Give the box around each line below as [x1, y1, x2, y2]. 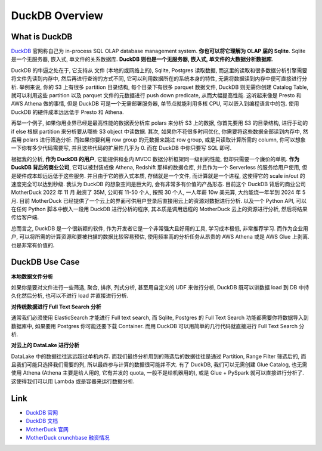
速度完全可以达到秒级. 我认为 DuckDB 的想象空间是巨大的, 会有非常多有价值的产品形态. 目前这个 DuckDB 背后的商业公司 [11, 180, 306, 187]
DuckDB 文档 [26, 418, 58, 425]
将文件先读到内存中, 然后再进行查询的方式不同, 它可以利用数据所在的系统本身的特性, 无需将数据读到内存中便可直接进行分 [11, 75, 307, 82]
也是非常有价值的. [11, 242, 55, 249]
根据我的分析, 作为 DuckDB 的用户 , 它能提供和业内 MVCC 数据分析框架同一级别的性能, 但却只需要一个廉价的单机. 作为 [11, 155, 300, 162]
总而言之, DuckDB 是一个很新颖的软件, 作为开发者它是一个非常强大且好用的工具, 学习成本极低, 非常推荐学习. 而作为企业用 [11, 224, 309, 232]
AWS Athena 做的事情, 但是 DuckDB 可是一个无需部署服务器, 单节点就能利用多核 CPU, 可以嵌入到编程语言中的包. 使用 [11, 100, 299, 107]
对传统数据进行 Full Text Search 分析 [11, 303, 101, 310]
